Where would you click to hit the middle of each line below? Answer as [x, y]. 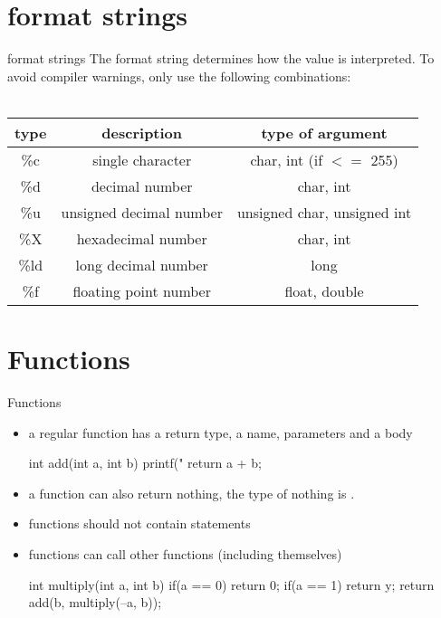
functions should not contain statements [139, 523]
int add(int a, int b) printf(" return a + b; [145, 463]
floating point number [142, 290]
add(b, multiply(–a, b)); [95, 602]
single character [142, 159]
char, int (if [287, 159]
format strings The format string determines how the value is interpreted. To [221, 58]
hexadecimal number [142, 238]
